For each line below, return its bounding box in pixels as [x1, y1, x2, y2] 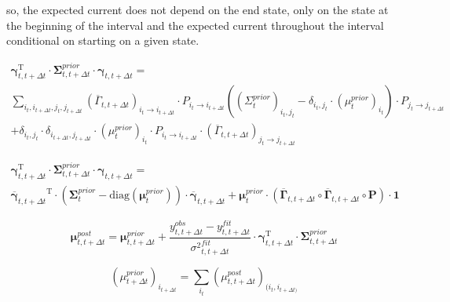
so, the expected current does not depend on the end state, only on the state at [6, 2, 389, 17]
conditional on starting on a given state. [6, 32, 199, 49]
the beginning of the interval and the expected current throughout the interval [6, 16, 384, 33]
